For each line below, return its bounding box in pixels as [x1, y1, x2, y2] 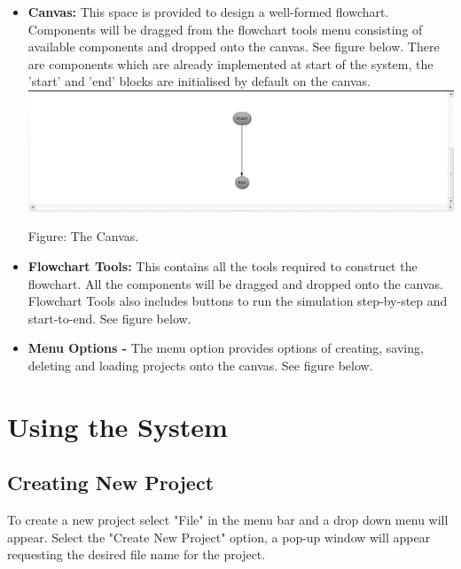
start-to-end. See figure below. [27, 308, 191, 327]
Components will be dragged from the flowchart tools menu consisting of [27, 19, 423, 38]
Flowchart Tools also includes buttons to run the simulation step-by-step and [27, 292, 448, 310]
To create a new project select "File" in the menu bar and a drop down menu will [7, 511, 449, 529]
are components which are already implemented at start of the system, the [27, 54, 434, 73]
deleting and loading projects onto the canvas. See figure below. [27, 356, 373, 375]
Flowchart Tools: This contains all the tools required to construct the [27, 257, 418, 276]
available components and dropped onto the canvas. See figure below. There [27, 37, 440, 56]
